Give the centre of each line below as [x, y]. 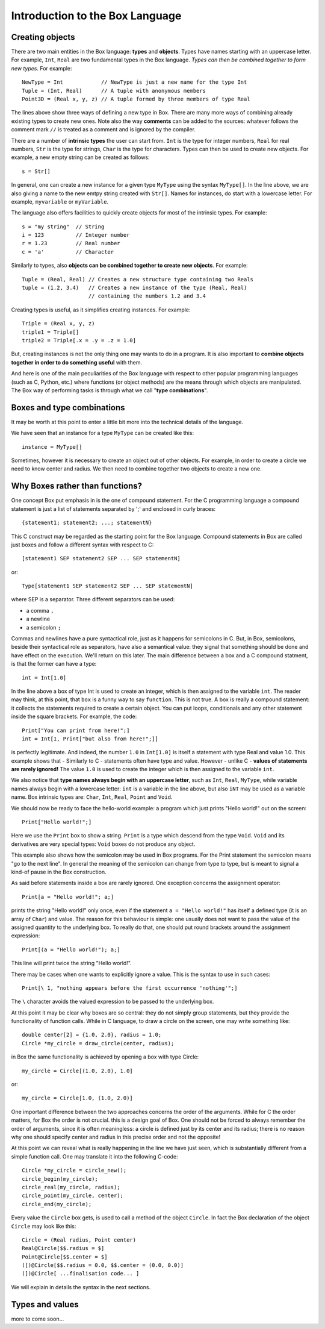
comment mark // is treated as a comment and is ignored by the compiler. [103, 130]
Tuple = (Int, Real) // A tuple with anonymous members [114, 91]
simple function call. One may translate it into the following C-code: [94, 1156]
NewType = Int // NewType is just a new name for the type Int [135, 82]
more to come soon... [38, 1319]
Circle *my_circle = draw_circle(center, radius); [98, 1043]
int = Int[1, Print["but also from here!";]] [90, 739]
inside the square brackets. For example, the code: [74, 716]
